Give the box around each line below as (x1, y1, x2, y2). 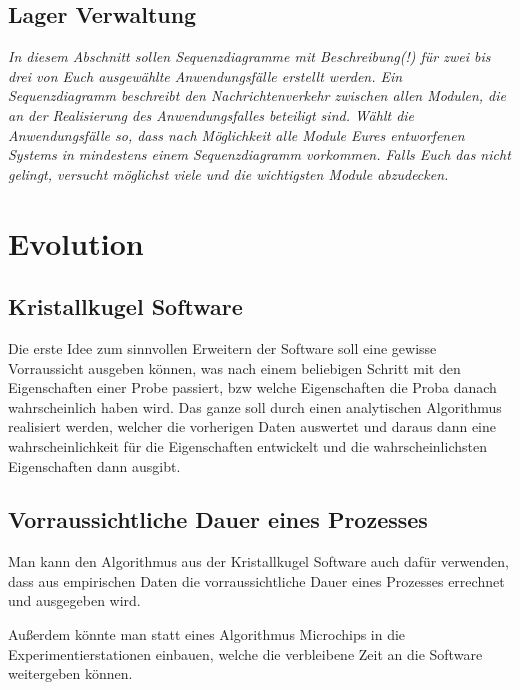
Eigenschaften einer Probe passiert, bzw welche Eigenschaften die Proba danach (8, 377, 497, 398)
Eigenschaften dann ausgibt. (8, 455, 181, 476)
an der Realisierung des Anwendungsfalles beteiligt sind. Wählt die (8, 104, 415, 125)
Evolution (8, 222, 144, 263)
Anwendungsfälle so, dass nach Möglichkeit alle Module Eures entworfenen (8, 124, 465, 145)
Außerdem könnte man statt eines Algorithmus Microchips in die (8, 624, 406, 645)
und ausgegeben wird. (8, 590, 141, 611)
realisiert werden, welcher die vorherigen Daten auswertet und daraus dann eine (8, 416, 497, 437)
